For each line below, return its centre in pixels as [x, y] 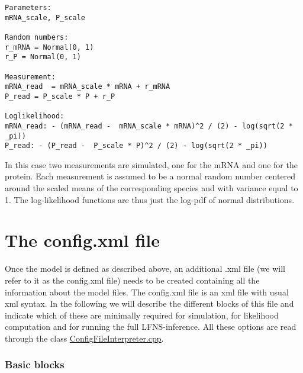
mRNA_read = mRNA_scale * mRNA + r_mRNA [88, 87]
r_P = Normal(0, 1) [43, 57]
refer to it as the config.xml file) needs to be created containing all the [132, 280]
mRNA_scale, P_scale [45, 17]
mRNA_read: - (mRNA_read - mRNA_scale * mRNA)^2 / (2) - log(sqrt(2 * [149, 126]
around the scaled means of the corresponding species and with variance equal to [151, 188]
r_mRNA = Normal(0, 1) [49, 47]
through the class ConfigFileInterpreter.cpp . [84, 338]
